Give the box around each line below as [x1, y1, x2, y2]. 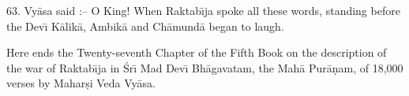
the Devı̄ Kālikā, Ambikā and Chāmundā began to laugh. [6, 17, 284, 34]
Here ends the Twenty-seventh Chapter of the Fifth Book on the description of [6, 44, 387, 61]
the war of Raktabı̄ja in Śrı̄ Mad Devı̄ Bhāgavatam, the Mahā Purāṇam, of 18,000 [6, 59, 403, 76]
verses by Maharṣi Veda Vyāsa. [6, 75, 156, 91]
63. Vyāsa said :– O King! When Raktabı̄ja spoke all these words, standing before [6, 2, 400, 18]
